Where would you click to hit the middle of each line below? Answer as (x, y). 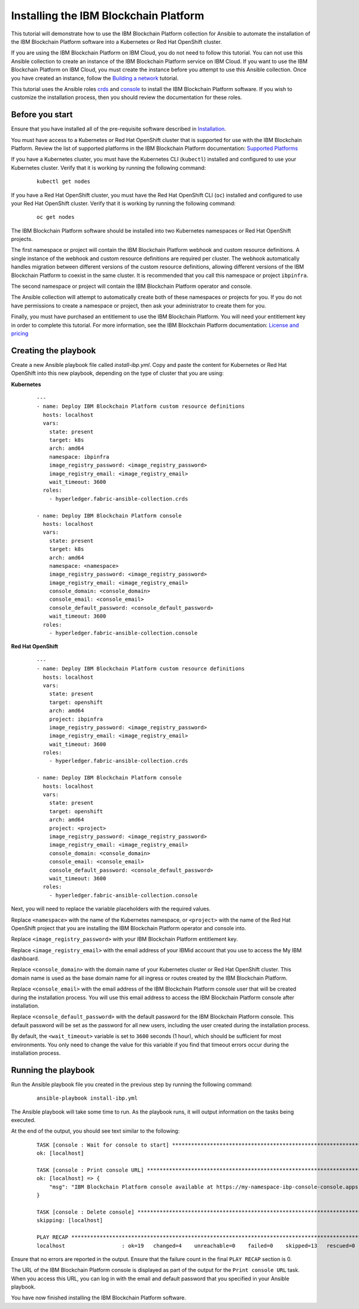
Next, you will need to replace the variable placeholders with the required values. (111, 909)
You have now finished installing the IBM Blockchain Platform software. (99, 1298)
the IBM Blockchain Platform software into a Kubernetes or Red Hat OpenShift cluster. (117, 41)
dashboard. (25, 959)
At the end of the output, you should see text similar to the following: (95, 1131)
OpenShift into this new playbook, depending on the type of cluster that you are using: (117, 373)
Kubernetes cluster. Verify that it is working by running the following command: (109, 167)
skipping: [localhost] (70, 1221)
